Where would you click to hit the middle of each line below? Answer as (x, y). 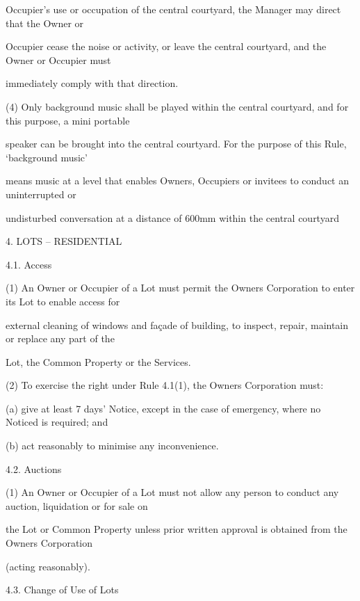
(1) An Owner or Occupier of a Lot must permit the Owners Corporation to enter (180, 288)
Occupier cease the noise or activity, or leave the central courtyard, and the (166, 46)
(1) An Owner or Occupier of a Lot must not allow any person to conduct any (172, 492)
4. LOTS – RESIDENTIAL (64, 241)
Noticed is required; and (57, 422)
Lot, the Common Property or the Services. (98, 361)
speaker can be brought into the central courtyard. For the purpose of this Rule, (176, 144)
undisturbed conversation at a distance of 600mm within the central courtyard (172, 217)
